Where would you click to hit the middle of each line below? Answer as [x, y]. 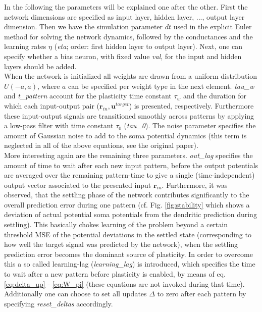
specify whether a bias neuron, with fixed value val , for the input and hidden [123, 56]
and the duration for [215, 96]
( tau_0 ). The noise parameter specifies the [190, 125]
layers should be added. [40, 66]
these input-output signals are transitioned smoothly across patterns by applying [129, 115]
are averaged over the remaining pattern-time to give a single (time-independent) [129, 175]
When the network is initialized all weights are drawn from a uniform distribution [131, 76]
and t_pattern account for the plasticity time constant [88, 96]
